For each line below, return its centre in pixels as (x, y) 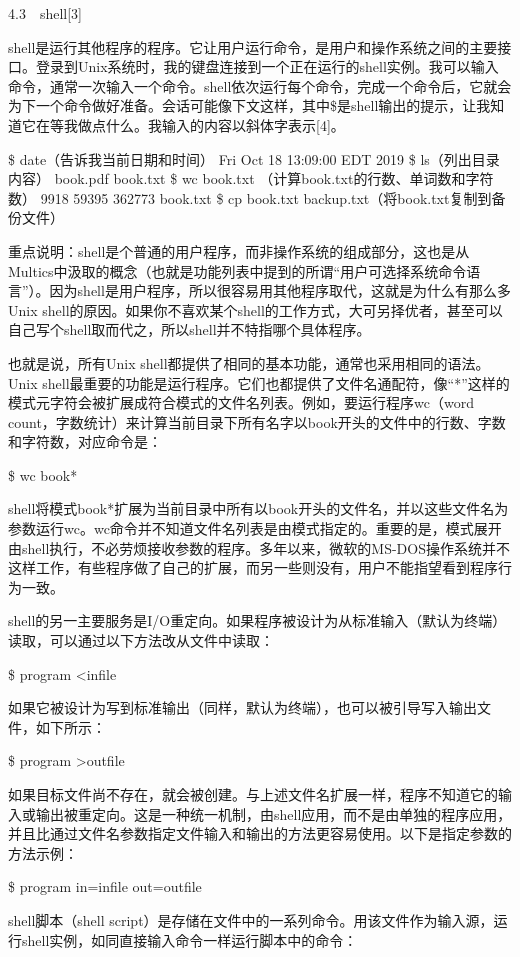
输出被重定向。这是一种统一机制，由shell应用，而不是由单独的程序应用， (273, 813)
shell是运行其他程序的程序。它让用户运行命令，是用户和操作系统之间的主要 (253, 46)
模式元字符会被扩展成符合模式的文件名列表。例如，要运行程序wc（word (241, 402)
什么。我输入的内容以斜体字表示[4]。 (225, 124)
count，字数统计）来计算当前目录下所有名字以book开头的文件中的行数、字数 (257, 421)
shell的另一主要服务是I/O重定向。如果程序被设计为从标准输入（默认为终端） (257, 620)
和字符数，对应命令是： (85, 441)
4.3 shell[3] (45, 13)
